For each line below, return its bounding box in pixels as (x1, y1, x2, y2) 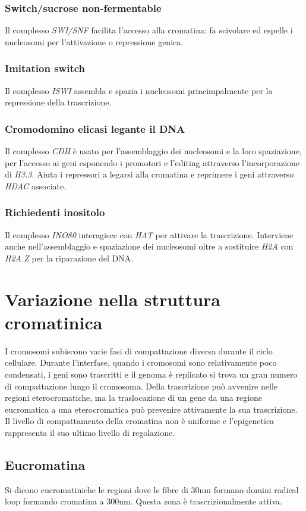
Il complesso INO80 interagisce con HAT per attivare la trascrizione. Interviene (5, 228, 294, 241)
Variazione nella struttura (5, 286, 220, 311)
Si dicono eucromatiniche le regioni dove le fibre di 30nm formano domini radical (5, 483, 299, 496)
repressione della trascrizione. (5, 96, 112, 108)
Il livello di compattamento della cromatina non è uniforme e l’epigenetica (5, 415, 275, 427)
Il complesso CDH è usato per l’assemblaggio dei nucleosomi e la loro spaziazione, (5, 145, 302, 157)
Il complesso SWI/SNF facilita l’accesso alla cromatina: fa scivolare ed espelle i (5, 24, 293, 36)
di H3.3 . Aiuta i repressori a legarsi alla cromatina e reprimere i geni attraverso (5, 168, 294, 180)
